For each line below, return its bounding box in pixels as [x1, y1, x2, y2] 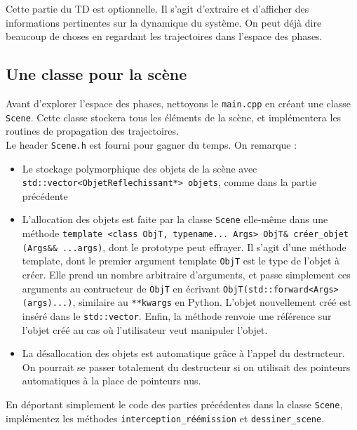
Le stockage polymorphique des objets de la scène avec [22, 161, 257, 175]
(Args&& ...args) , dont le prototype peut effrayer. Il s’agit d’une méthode [22, 239, 346, 254]
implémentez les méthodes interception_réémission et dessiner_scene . [6, 410, 325, 425]
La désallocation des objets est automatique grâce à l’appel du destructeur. [22, 346, 345, 361]
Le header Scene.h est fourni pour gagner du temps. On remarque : [6, 137, 297, 152]
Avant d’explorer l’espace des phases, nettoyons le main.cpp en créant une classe [6, 95, 351, 110]
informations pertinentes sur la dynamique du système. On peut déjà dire [6, 15, 322, 29]
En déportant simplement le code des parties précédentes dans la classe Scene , [6, 396, 343, 411]
